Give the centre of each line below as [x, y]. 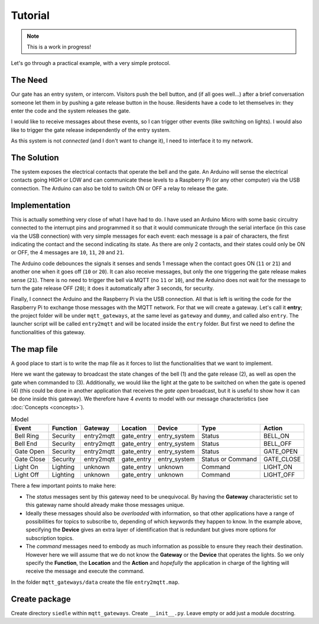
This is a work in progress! [59, 47]
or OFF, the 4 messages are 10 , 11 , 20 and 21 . [68, 253]
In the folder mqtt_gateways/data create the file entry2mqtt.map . [95, 582]
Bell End [26, 444]
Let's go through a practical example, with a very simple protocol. [91, 63]
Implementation [41, 205]
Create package [41, 599]
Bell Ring [27, 436]
